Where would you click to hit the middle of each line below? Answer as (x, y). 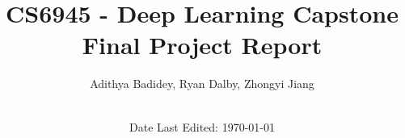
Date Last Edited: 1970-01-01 (202, 126)
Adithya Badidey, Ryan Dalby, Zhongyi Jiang (202, 84)
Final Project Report (202, 45)
